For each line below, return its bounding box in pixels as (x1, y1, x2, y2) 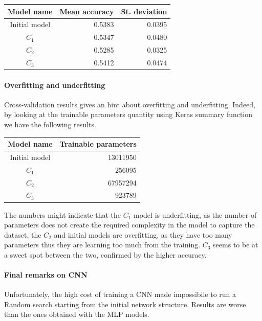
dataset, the (4, 229, 41, 240)
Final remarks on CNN (4, 269, 88, 280)
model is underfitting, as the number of (134, 209, 257, 220)
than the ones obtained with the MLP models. (4, 309, 149, 319)
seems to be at (213, 239, 258, 250)
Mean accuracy (59, 6, 114, 16)
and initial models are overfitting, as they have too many (54, 229, 232, 240)
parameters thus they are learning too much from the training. (4, 239, 201, 250)
